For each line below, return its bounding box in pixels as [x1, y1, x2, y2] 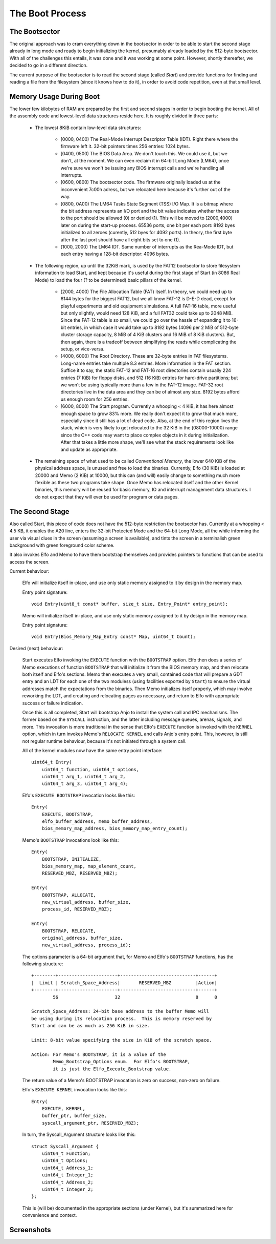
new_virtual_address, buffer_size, [41, 899, 131, 905]
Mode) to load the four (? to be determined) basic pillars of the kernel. [35, 277, 182, 283]
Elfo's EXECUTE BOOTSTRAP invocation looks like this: [22, 792, 135, 798]
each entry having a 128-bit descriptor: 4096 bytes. [60, 251, 170, 257]
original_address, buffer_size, [41, 935, 123, 941]
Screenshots [9, 1225, 51, 1234]
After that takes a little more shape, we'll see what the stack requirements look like [60, 439, 234, 445]
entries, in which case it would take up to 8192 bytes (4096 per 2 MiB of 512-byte [67, 324, 239, 330]
